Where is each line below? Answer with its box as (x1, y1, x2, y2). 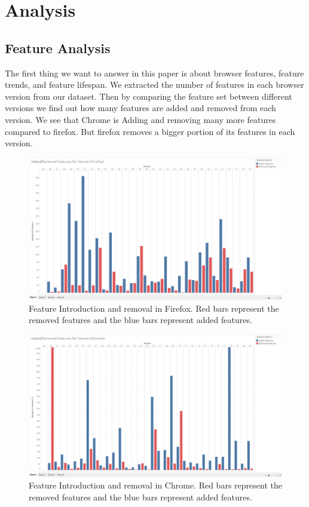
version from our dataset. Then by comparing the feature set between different (5, 90, 292, 102)
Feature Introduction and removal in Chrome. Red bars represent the (29, 479, 282, 491)
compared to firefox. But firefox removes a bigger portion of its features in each (5, 125, 295, 137)
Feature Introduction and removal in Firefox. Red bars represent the (29, 302, 279, 314)
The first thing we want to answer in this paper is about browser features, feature (5, 66, 304, 79)
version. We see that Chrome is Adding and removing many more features (5, 113, 276, 125)
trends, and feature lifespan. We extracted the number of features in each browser (5, 78, 304, 91)
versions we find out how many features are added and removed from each (5, 102, 276, 114)
